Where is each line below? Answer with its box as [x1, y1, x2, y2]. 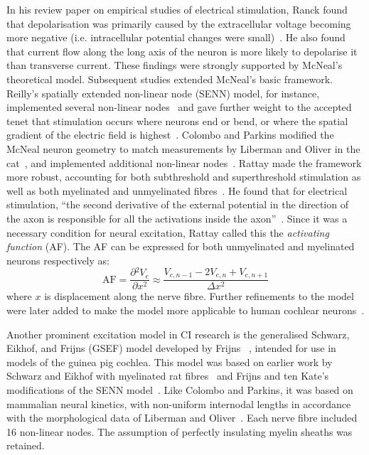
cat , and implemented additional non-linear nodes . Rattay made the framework [6, 155, 362, 170]
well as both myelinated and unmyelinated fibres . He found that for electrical [6, 183, 348, 198]
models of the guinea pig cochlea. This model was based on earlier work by [6, 354, 333, 369]
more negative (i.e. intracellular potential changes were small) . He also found [6, 30, 346, 45]
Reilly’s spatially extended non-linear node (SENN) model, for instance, [6, 85, 320, 100]
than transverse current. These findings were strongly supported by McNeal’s [6, 58, 343, 73]
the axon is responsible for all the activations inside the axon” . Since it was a [6, 210, 348, 225]
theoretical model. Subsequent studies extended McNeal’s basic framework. [6, 71, 333, 86]
